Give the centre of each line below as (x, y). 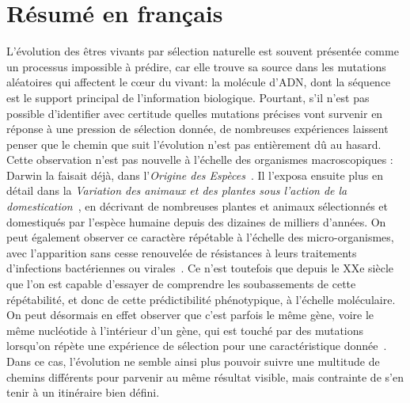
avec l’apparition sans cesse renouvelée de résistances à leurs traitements (182, 252)
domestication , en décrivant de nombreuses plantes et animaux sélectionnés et (197, 206)
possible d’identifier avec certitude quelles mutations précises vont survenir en (195, 113)
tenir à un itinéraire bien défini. (83, 392)
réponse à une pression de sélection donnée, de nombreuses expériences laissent (197, 129)
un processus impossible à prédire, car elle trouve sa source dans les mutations (196, 66)
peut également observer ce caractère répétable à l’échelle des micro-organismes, (200, 237)
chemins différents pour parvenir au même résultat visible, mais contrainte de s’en (205, 376)
